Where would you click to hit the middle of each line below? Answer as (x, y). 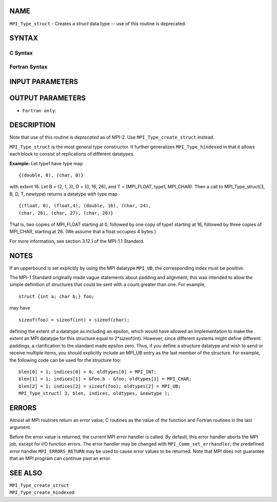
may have (20, 308)
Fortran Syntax (28, 67)
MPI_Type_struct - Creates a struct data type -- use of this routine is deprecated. (98, 24)
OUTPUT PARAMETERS (48, 98)
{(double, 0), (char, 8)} (51, 175)
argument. (21, 427)
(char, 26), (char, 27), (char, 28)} (66, 213)
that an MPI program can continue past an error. (60, 458)
